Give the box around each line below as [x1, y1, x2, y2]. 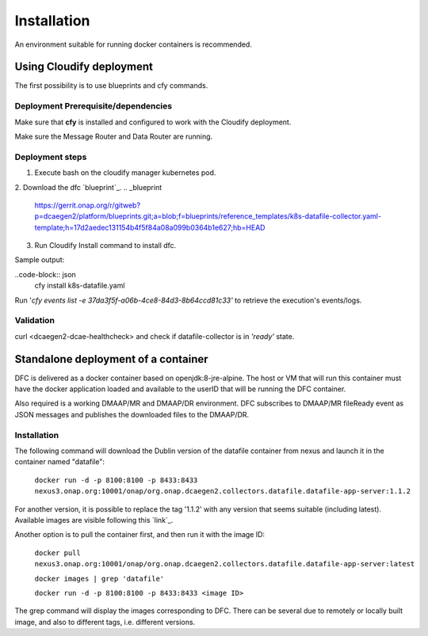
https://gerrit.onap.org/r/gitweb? [34, 200, 141, 210]
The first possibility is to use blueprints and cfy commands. [14, 81, 208, 90]
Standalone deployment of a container [14, 352, 209, 366]
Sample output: [14, 255, 65, 265]
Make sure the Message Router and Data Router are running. [14, 131, 213, 141]
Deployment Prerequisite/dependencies [14, 101, 173, 112]
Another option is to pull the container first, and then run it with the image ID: [14, 530, 266, 539]
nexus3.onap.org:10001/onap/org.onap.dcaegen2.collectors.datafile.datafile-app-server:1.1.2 [34, 487, 411, 496]
